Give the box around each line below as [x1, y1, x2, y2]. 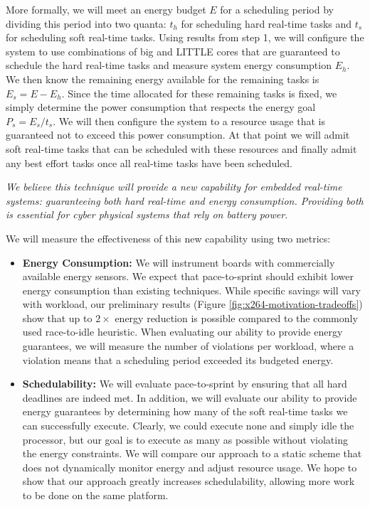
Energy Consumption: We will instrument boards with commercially [22, 255, 335, 269]
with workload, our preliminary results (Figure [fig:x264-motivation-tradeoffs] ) [22, 297, 363, 311]
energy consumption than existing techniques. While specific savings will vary [22, 282, 361, 297]
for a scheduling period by [220, 2, 334, 16]
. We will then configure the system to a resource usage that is [53, 113, 325, 128]
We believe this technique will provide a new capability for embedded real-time [6, 179, 342, 194]
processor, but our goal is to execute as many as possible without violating [22, 432, 348, 447]
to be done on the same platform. [22, 488, 169, 502]
